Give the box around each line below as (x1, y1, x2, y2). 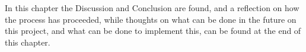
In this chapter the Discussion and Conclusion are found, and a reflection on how (5, 2, 299, 13)
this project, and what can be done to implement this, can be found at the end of (5, 25, 301, 37)
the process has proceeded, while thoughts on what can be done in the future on (5, 13, 297, 25)
